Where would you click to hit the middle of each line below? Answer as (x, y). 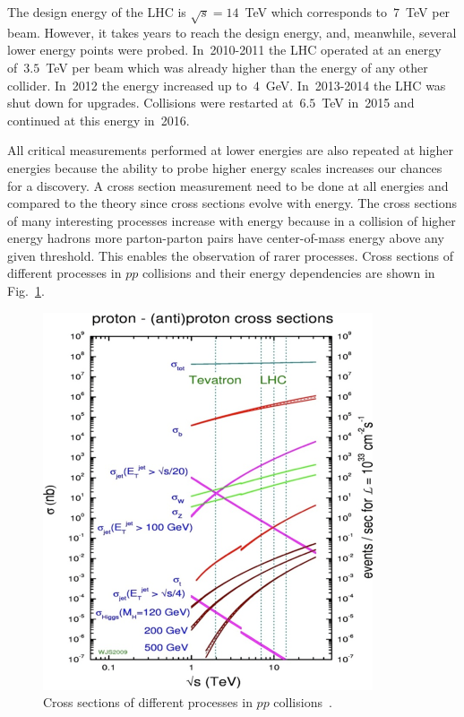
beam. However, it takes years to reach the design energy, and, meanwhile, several (232, 32)
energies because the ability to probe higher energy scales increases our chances (225, 167)
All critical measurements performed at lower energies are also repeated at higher (230, 150)
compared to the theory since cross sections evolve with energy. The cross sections (232, 203)
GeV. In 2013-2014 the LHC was (356, 85)
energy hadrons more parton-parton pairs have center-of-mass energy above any (226, 238)
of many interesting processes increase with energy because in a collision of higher (232, 220)
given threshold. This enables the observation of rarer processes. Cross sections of (231, 255)
